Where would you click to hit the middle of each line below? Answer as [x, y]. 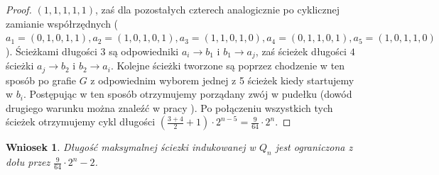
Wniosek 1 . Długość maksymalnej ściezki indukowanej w [131, 147]
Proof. [19, 9]
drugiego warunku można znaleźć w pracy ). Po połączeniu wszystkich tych [169, 107]
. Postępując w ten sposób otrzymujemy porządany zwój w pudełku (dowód [188, 94]
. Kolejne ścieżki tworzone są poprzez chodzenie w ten [228, 66]
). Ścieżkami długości [52, 51]
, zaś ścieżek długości [301, 51]
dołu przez [28, 162]
